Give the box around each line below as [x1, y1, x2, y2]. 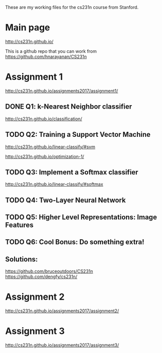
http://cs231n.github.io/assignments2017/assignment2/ [5, 308, 119, 314]
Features [5, 221, 34, 229]
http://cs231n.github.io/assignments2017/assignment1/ [5, 87, 118, 94]
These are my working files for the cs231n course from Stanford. [5, 5, 139, 10]
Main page [5, 22, 50, 33]
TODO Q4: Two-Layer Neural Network [5, 196, 126, 204]
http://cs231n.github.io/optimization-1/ [5, 153, 84, 159]
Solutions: [5, 255, 38, 263]
